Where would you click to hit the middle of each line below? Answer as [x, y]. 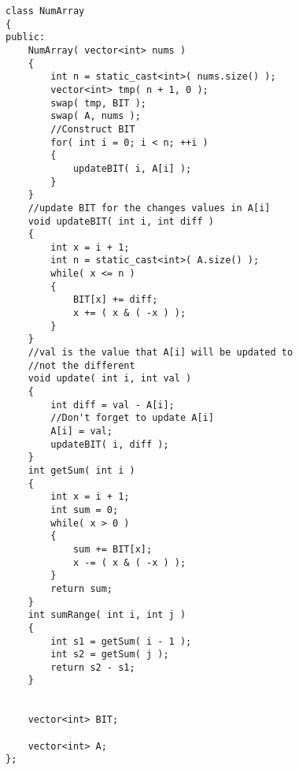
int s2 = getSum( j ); [110, 655]
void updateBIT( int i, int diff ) [121, 221]
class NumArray [45, 11]
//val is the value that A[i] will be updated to [161, 353]
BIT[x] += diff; [115, 300]
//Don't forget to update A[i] [132, 418]
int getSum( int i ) [81, 470]
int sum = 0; [85, 510]
